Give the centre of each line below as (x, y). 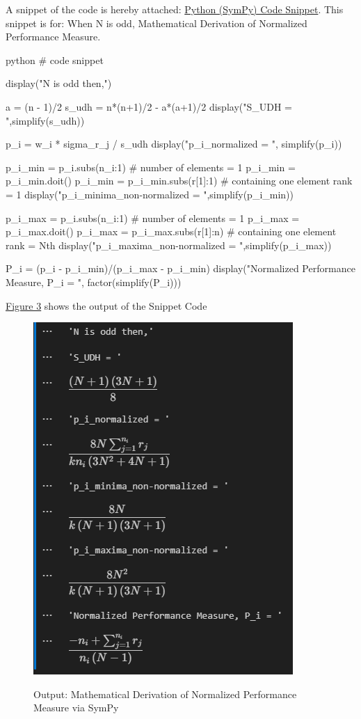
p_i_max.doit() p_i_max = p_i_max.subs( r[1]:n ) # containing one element (171, 231)
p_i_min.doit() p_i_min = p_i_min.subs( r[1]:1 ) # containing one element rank (179, 181)
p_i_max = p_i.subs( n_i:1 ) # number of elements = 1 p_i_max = (153, 218)
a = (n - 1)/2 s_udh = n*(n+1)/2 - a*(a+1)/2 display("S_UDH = (149, 106)
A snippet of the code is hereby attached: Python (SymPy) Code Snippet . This (175, 9)
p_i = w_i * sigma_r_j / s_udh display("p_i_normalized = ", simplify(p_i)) (174, 144)
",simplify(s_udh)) (45, 120)
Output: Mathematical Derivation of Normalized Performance (165, 694)
